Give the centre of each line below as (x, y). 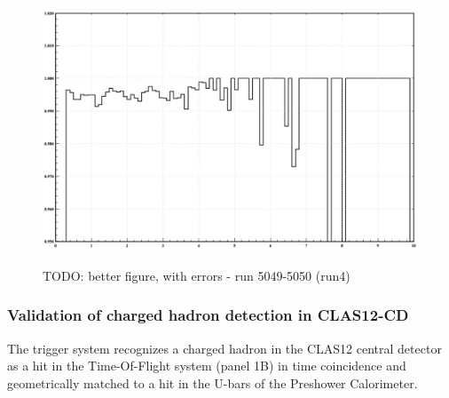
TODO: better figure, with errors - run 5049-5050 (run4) (197, 275)
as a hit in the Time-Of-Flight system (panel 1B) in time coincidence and (207, 366)
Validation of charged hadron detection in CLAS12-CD (208, 315)
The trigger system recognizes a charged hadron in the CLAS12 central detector (224, 348)
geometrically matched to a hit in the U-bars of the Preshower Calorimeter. (213, 382)
